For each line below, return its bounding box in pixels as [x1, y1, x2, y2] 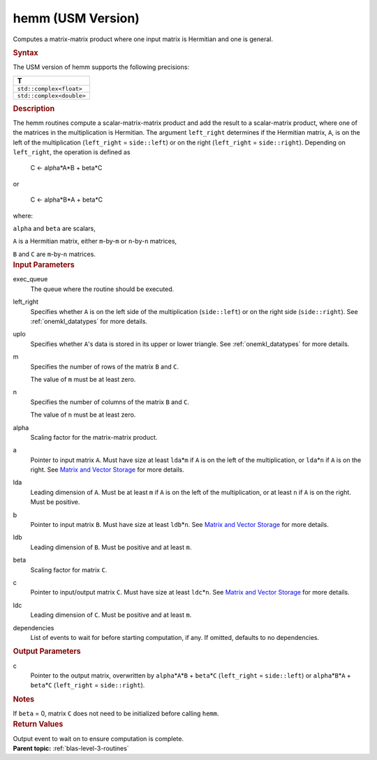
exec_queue [13, 275, 48, 283]
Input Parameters [13, 260, 75, 270]
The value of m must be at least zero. [30, 375, 136, 383]
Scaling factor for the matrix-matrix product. [30, 433, 158, 441]
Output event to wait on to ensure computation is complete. [13, 734, 184, 743]
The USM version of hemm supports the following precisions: [13, 63, 190, 71]
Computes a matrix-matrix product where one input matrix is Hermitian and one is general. [13, 35, 274, 43]
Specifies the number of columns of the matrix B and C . [30, 398, 190, 406]
